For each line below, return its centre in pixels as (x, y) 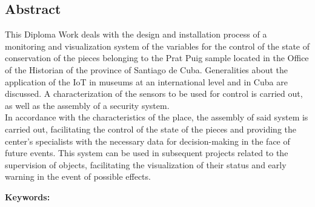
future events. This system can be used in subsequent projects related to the (147, 153)
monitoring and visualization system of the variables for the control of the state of (157, 46)
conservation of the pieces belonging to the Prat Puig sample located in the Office (157, 58)
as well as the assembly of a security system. (87, 105)
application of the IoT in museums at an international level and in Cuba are (146, 81)
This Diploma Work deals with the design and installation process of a (136, 34)
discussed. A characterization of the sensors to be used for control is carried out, (154, 94)
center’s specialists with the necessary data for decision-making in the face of (148, 141)
